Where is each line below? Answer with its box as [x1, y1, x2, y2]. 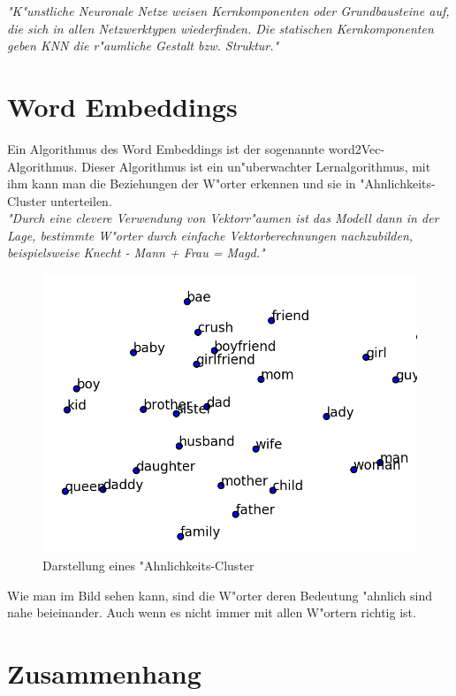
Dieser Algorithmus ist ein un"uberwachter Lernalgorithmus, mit [81, 157, 431, 175]
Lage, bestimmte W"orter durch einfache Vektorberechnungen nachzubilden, [7, 226, 414, 244]
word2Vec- [328, 139, 385, 157]
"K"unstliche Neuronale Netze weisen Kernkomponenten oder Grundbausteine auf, [7, 2, 450, 19]
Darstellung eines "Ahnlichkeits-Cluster [42, 555, 255, 574]
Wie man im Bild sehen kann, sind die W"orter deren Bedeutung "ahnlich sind [7, 585, 433, 604]
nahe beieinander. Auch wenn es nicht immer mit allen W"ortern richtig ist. [7, 603, 416, 622]
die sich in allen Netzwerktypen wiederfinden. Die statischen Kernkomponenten [7, 19, 434, 37]
